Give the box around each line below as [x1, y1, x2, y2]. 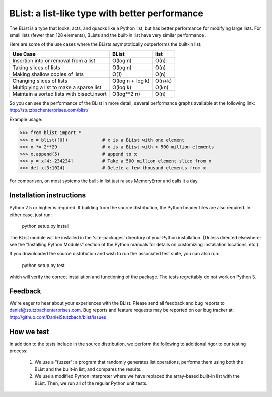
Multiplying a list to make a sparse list [12, 84, 102, 91]
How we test [9, 327, 49, 336]
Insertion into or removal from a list [12, 57, 96, 64]
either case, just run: [9, 212, 52, 218]
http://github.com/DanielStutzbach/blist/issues [9, 314, 107, 320]
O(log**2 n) [112, 90, 141, 97]
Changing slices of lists [12, 77, 68, 84]
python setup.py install [22, 223, 70, 229]
